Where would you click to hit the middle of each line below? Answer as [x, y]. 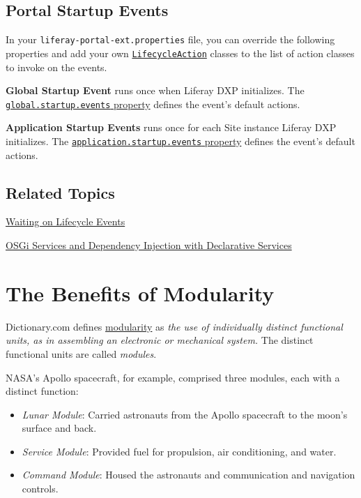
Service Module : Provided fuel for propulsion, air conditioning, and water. [179, 451]
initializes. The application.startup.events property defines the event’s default [180, 141]
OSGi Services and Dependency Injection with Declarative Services [149, 245]
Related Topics [60, 192]
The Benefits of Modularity [140, 293]
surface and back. [59, 428]
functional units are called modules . [81, 353]
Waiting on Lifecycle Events [66, 221]
